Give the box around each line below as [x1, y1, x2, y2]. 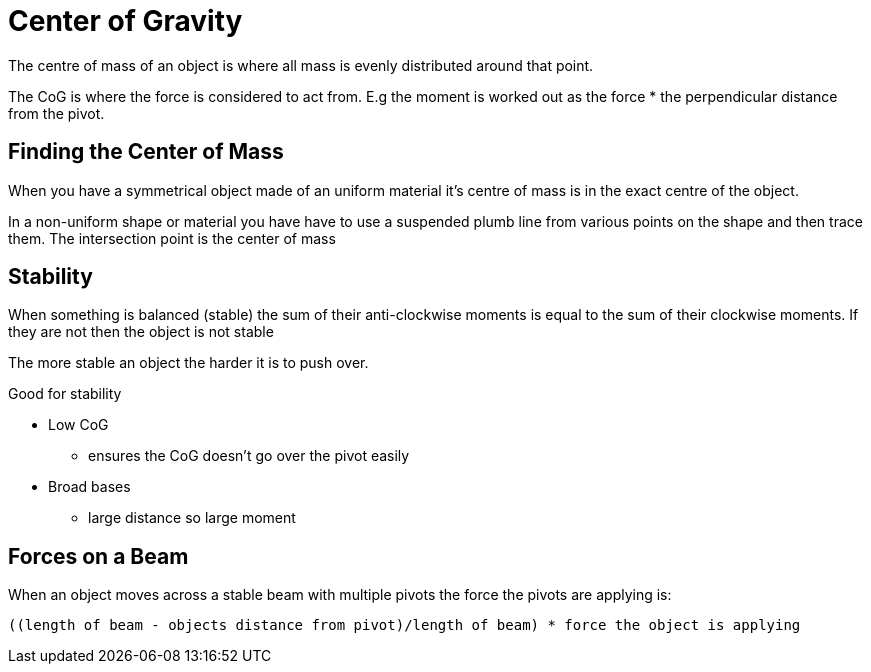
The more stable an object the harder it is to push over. [8, 354, 369, 372]
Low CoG [48, 416, 109, 434]
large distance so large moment [88, 509, 296, 527]
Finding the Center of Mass [8, 139, 284, 165]
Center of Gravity [8, 4, 243, 38]
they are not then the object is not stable [8, 323, 274, 341]
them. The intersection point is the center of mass [8, 229, 336, 247]
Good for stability [8, 385, 122, 403]
